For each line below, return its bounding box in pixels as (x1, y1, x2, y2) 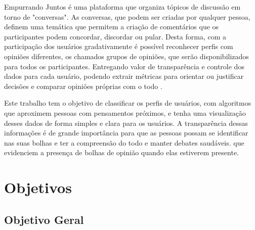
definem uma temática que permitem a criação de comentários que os (4, 21, 219, 32)
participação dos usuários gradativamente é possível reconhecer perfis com (4, 41, 233, 52)
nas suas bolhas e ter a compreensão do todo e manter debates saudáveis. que (4, 137, 244, 148)
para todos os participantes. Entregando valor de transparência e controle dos (4, 61, 244, 71)
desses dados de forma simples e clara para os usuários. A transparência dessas (4, 117, 248, 128)
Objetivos (4, 177, 72, 198)
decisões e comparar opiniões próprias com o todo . (4, 80, 162, 91)
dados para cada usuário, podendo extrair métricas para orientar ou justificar (4, 71, 244, 81)
